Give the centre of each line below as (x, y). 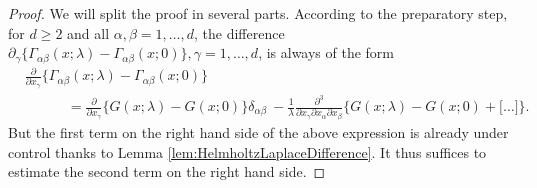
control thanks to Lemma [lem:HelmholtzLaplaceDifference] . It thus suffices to (247, 151)
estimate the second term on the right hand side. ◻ (167, 171)
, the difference (239, 32)
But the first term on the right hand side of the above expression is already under (258, 131)
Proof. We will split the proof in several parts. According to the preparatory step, (258, 13)
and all (88, 32)
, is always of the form (326, 52)
